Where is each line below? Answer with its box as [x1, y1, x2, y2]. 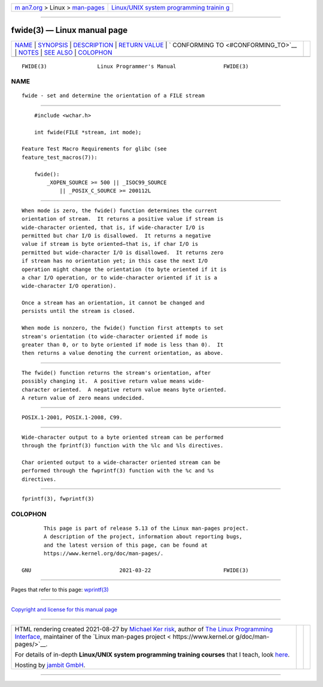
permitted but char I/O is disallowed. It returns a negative [22, 232, 211, 239]
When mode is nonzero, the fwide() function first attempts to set [22, 324, 224, 332]
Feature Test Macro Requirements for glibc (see [22, 146, 167, 152]
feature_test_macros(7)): [22, 153, 98, 161]
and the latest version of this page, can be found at [44, 541, 208, 549]
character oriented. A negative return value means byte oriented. [22, 386, 227, 393]
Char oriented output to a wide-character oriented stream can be [22, 459, 221, 466]
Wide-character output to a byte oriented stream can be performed [22, 433, 224, 441]
